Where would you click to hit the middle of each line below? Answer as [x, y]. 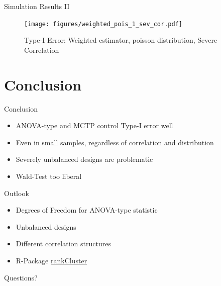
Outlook [17, 193]
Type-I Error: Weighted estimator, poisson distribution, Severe [121, 40]
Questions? [21, 277]
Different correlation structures [63, 244]
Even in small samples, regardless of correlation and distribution [115, 142]
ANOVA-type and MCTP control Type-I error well [94, 125]
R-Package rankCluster [51, 260]
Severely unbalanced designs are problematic [84, 159]
